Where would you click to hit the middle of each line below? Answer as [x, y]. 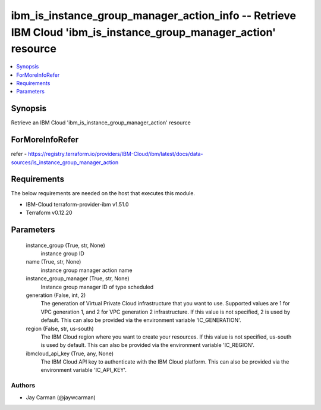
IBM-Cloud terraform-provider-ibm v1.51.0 [77, 204]
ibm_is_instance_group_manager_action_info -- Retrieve [154, 15]
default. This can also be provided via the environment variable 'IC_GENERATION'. [141, 320]
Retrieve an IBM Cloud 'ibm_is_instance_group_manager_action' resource [101, 123]
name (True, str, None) [53, 262]
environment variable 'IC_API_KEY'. [84, 370]
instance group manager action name [86, 270]
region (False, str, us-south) [60, 328]
